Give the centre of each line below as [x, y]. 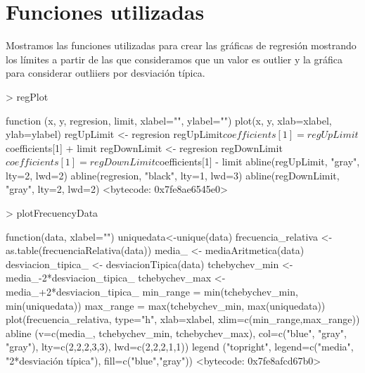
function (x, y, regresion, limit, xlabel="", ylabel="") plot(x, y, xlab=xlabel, [169, 120]
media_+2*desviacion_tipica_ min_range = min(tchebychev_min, [152, 292]
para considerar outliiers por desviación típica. [105, 73]
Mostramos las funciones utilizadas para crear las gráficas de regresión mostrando [181, 45]
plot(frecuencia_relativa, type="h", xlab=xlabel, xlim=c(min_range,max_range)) [183, 319]
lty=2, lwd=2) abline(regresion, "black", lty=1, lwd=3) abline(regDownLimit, [173, 175]
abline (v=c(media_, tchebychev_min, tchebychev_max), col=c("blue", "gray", [176, 333]
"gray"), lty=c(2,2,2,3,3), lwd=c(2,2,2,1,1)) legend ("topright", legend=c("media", [180, 347]
